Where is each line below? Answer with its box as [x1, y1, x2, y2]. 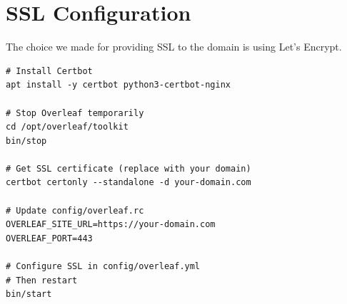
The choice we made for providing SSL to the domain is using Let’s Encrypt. [6, 39, 342, 54]
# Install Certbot [6, 65, 93, 76]
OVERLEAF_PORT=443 [6, 233, 93, 243]
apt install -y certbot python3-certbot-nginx [6, 80, 231, 90]
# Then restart [6, 275, 78, 285]
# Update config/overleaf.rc [6, 205, 144, 216]
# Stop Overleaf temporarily [6, 108, 144, 118]
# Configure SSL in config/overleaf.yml [6, 261, 201, 272]
